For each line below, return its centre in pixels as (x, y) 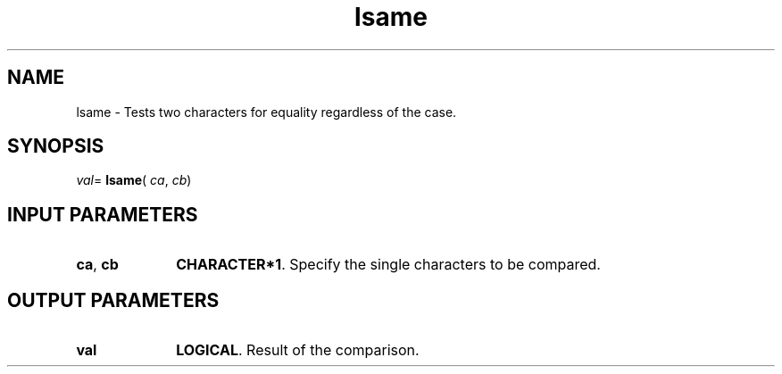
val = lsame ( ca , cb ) (134, 180)
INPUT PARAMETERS (103, 214)
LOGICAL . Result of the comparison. (298, 350)
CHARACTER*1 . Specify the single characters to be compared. (388, 265)
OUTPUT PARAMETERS (113, 300)
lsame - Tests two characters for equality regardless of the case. (266, 112)
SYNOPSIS (56, 146)
